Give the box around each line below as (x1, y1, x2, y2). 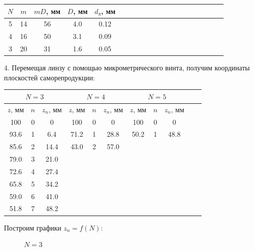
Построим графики (4, 222, 61, 233)
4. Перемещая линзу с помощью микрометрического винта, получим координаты (4, 62, 250, 73)
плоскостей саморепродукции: (4, 72, 95, 82)
